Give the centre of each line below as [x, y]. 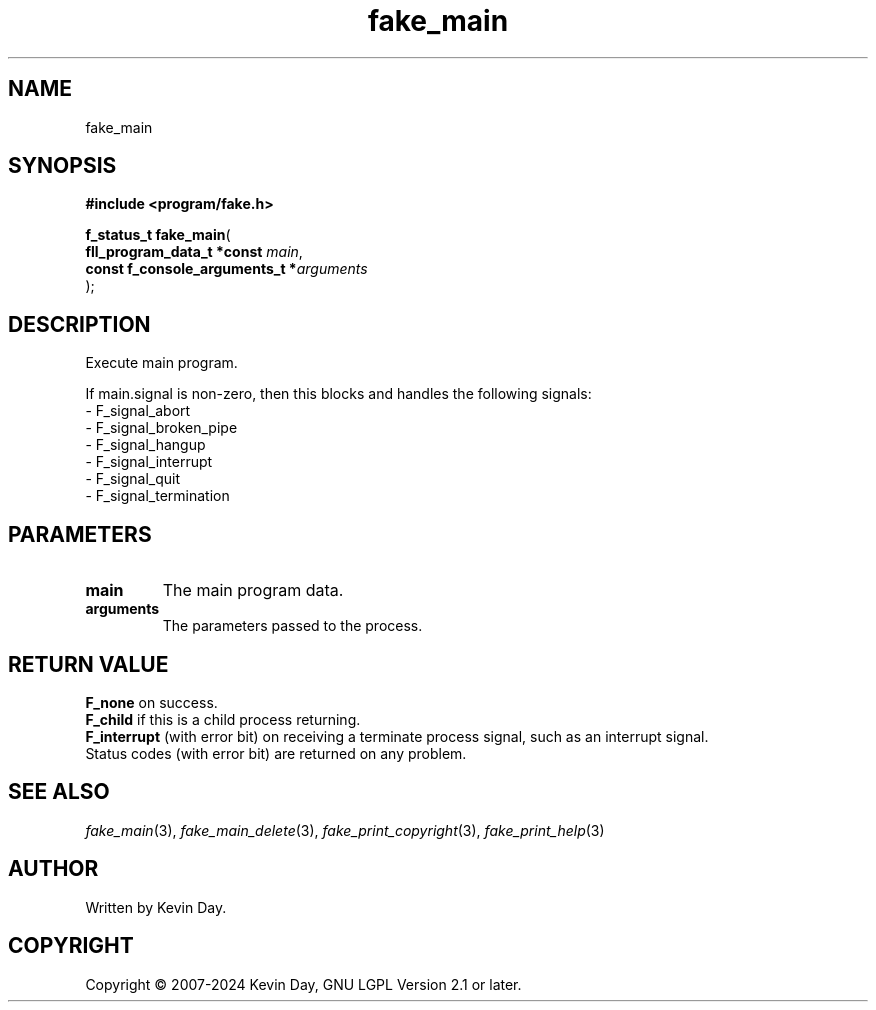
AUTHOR [53, 869]
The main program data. [253, 590]
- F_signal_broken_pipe [161, 428]
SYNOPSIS [62, 166]
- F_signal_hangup [145, 445]
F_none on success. [151, 702]
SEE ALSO [59, 792]
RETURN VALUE [88, 664]
